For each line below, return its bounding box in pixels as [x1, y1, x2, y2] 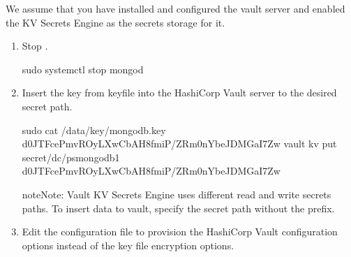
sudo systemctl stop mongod [22, 61, 144, 76]
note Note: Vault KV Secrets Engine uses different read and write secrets [22, 186, 331, 201]
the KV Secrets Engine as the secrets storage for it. [6, 15, 225, 29]
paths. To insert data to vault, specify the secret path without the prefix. [22, 200, 335, 215]
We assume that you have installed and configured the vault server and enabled [6, 1, 345, 15]
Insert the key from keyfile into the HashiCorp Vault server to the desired [22, 85, 337, 100]
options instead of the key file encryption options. [22, 237, 234, 252]
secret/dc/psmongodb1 [22, 149, 120, 164]
